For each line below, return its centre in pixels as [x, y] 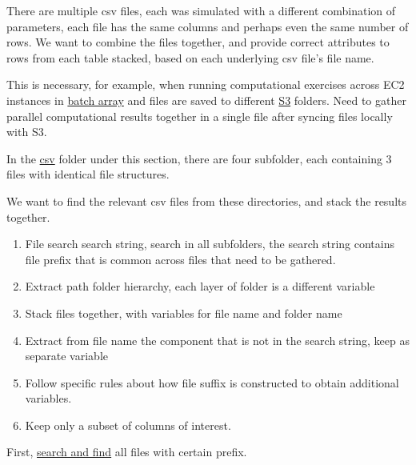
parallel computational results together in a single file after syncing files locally [200, 116]
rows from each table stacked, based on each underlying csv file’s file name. [190, 57]
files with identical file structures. [88, 174]
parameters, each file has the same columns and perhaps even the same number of [208, 26]
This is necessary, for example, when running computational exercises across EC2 [206, 84]
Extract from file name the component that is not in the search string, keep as [217, 340]
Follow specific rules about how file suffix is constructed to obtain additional [212, 382]
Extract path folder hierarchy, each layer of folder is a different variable [200, 286]
